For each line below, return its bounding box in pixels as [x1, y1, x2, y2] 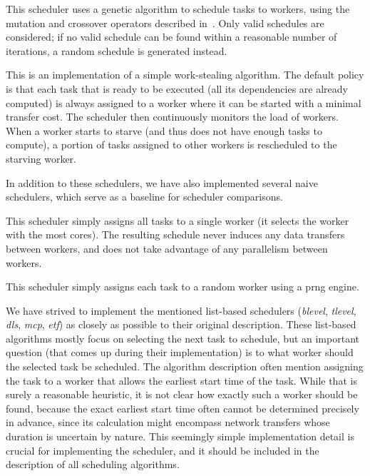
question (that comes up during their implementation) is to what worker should [6, 345, 354, 360]
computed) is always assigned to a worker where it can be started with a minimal [6, 95, 361, 110]
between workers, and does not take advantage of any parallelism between [6, 240, 328, 255]
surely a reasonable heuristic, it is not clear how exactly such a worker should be [6, 387, 358, 402]
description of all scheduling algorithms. [6, 457, 180, 472]
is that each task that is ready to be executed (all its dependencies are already [6, 81, 348, 96]
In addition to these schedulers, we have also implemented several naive [6, 175, 318, 190]
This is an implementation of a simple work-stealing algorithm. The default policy [6, 67, 364, 82]
